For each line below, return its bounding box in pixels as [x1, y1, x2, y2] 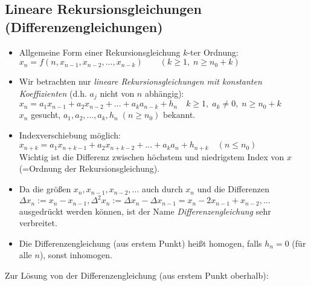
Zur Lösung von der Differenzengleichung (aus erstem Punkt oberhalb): [5, 268, 269, 281]
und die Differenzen [197, 183, 269, 195]
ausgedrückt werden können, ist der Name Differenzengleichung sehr [19, 204, 271, 217]
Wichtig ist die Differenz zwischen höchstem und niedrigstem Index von [19, 150, 284, 163]
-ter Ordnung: [187, 45, 239, 58]
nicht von [100, 86, 135, 99]
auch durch [141, 183, 183, 195]
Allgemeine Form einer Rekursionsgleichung [19, 45, 181, 58]
